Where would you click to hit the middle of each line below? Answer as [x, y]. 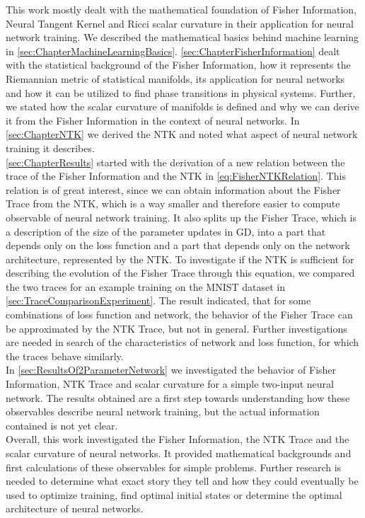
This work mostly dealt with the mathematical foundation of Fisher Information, [181, 9]
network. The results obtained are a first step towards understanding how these [178, 397]
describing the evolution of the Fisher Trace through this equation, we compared [180, 273]
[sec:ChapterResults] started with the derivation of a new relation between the [175, 162]
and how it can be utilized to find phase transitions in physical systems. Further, [181, 92]
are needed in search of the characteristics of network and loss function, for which [182, 342]
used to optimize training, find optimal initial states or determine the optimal [174, 494]
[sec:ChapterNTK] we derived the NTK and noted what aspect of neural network [182, 134]
